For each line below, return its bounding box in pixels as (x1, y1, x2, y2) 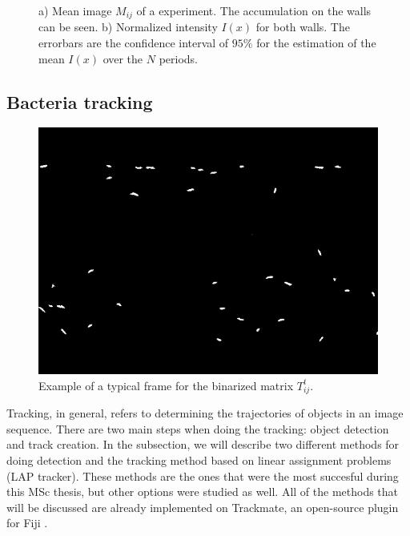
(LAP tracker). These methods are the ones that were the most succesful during (6, 467, 399, 484)
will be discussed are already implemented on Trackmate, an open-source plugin (6, 498, 399, 515)
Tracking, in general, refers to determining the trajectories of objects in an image (6, 405, 404, 421)
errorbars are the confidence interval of (38, 34, 229, 51)
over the (102, 50, 143, 66)
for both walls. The (255, 18, 350, 35)
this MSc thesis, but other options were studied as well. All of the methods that (6, 483, 399, 500)
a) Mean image (38, 2, 112, 18)
